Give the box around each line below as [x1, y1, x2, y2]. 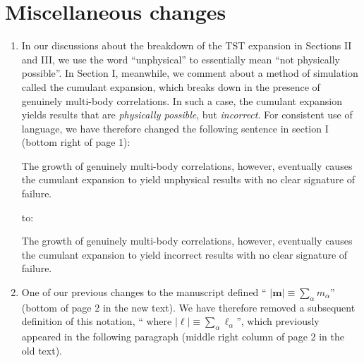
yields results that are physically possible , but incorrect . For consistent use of [21, 107, 353, 122]
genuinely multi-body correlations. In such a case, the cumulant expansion [21, 93, 343, 108]
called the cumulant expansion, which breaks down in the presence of [21, 79, 320, 94]
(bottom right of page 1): [21, 135, 131, 149]
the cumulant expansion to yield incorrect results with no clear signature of [21, 247, 348, 262]
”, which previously [236, 314, 320, 328]
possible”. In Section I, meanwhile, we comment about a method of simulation [21, 66, 358, 80]
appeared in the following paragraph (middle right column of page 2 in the [21, 329, 344, 344]
